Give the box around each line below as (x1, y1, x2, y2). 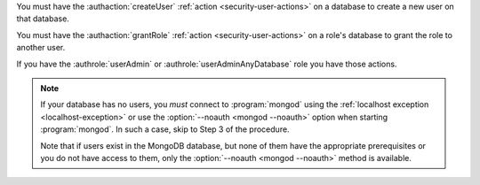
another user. (16, 42, 66, 53)
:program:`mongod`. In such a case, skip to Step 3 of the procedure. (40, 124, 290, 135)
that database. (16, 13, 70, 24)
